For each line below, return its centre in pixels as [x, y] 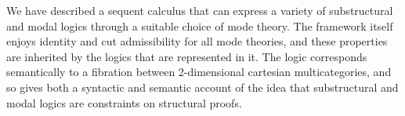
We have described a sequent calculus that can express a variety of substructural [200, 10]
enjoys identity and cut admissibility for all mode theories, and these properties [197, 41]
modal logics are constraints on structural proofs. [124, 102]
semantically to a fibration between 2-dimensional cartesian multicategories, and [199, 72]
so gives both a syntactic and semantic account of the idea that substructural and [202, 87]
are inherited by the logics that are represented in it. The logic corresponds [187, 56]
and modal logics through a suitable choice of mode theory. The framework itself [200, 25]
